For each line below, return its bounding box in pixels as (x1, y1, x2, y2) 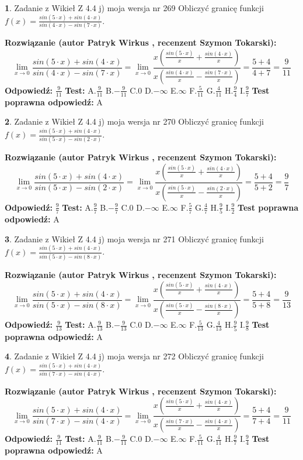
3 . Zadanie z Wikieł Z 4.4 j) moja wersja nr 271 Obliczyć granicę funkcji (5, 232, 264, 245)
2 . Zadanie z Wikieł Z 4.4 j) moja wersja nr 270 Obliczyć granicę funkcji (5, 115, 264, 128)
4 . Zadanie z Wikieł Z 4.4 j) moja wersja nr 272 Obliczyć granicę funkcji (5, 350, 264, 362)
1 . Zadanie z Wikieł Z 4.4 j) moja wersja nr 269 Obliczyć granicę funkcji (5, 2, 264, 13)
